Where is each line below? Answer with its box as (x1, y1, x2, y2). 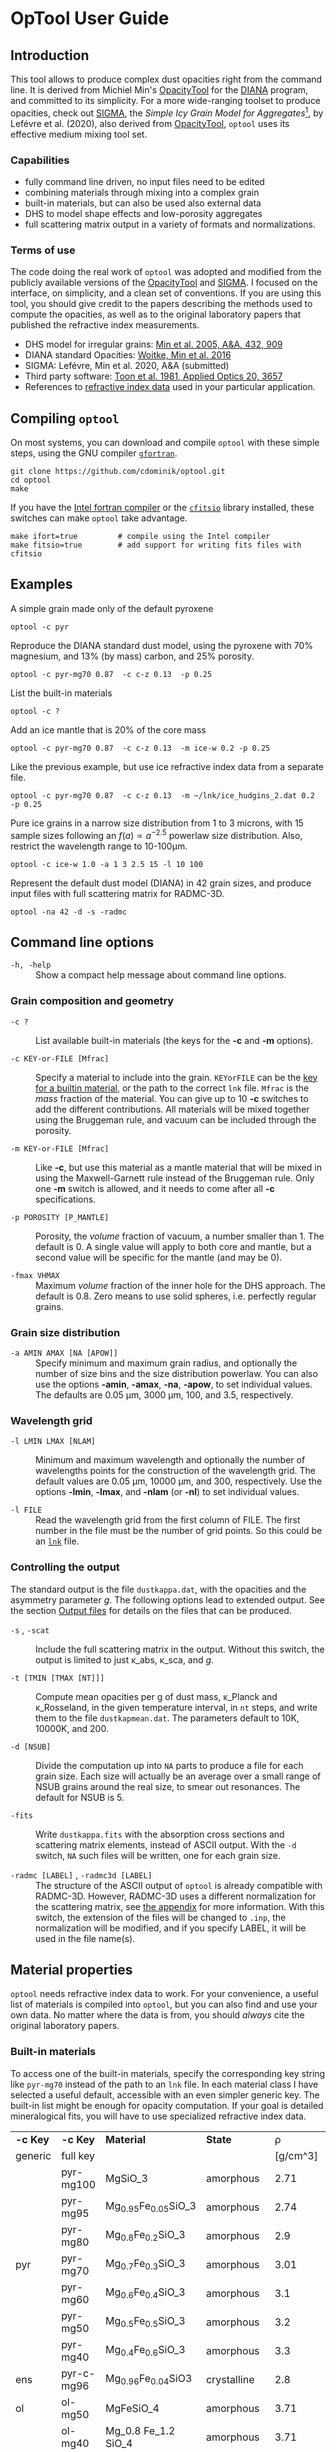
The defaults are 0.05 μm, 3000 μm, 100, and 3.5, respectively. (35, 1388, 294, 1401)
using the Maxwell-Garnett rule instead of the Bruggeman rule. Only (35, 1172, 315, 1184)
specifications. (35, 1193, 97, 1205)
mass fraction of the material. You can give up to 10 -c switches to (35, 1092, 309, 1104)
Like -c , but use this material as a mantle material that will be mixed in (35, 1161, 322, 1173)
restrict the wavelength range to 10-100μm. (10, 840, 188, 852)
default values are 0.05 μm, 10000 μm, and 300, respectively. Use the (35, 1475, 323, 1487)
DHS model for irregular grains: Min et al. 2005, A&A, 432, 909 (24, 338, 283, 351)
